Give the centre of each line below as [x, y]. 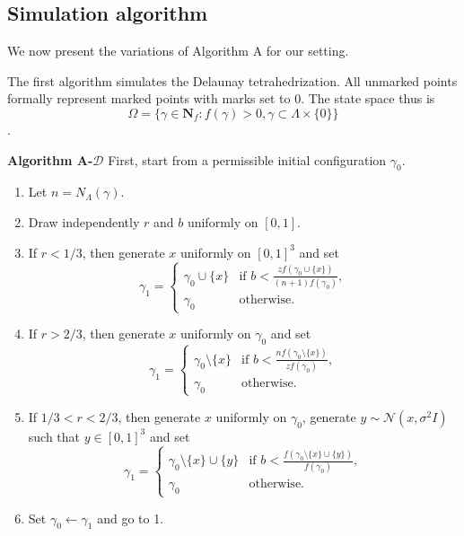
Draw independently [84, 221]
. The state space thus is [368, 98]
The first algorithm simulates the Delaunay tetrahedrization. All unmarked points [232, 80]
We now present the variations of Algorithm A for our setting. [178, 51]
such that [54, 436]
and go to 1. [131, 518]
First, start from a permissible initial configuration [247, 159]
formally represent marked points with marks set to [149, 98]
